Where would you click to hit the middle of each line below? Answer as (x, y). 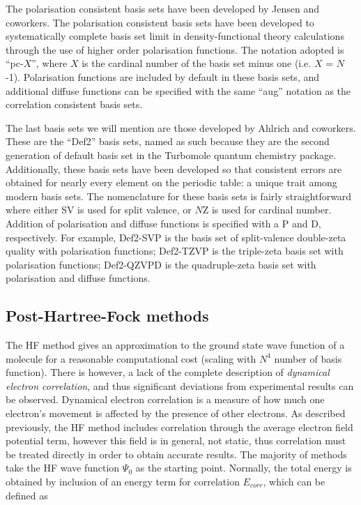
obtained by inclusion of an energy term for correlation (123, 482)
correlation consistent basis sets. (74, 104)
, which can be (294, 482)
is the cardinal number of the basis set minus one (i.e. (197, 63)
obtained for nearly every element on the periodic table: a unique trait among (171, 182)
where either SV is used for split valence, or (99, 210)
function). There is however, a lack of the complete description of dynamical (168, 372)
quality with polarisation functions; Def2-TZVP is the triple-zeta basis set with (175, 251)
